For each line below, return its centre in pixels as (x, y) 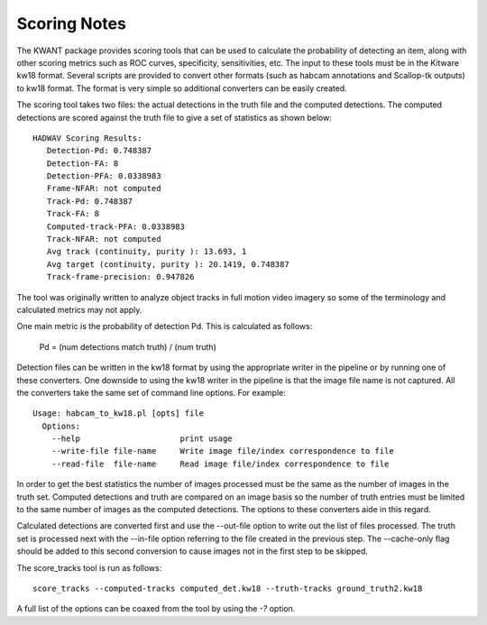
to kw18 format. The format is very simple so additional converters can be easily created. (182, 88)
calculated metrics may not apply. (79, 309)
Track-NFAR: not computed (104, 239)
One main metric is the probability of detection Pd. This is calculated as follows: (165, 326)
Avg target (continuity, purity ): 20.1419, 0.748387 (168, 264)
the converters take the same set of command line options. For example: (151, 392)
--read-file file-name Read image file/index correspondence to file (220, 464)
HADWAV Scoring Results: (87, 138)
